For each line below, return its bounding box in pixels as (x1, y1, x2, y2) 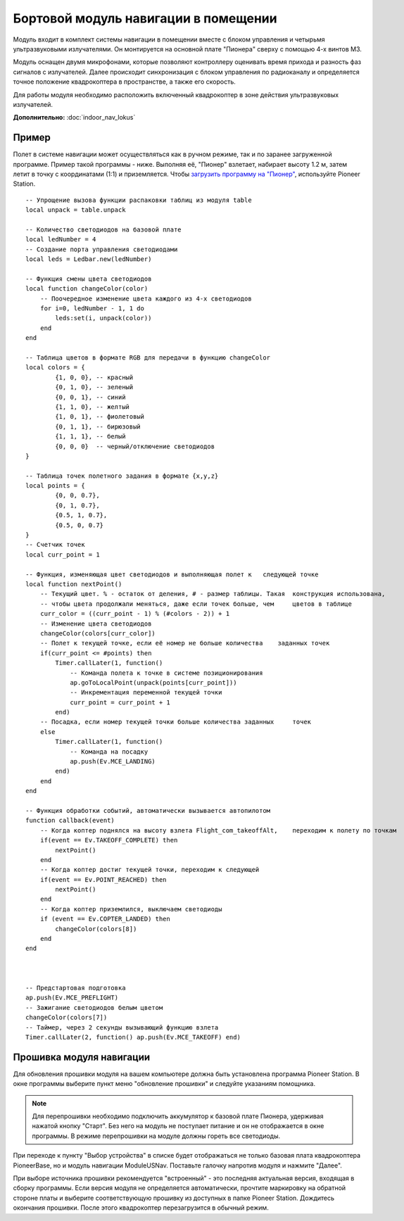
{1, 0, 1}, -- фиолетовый (55, 412, 144, 421)
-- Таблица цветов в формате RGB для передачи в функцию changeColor (25, 354, 271, 362)
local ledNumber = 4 (25, 236, 96, 243)
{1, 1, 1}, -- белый (55, 433, 126, 441)
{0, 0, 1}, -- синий (55, 393, 126, 401)
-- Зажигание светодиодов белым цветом (25, 1004, 163, 1011)
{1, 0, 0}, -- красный (55, 373, 134, 381)
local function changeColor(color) (25, 285, 149, 293)
